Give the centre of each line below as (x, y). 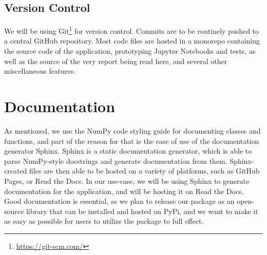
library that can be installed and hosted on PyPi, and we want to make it (142, 211)
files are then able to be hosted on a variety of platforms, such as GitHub (145, 171)
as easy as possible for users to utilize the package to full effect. (104, 221)
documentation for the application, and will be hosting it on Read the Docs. (124, 191)
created (16, 171)
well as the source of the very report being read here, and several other (116, 61)
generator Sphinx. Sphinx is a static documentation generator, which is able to (128, 151)
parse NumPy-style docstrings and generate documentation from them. (116, 161)
